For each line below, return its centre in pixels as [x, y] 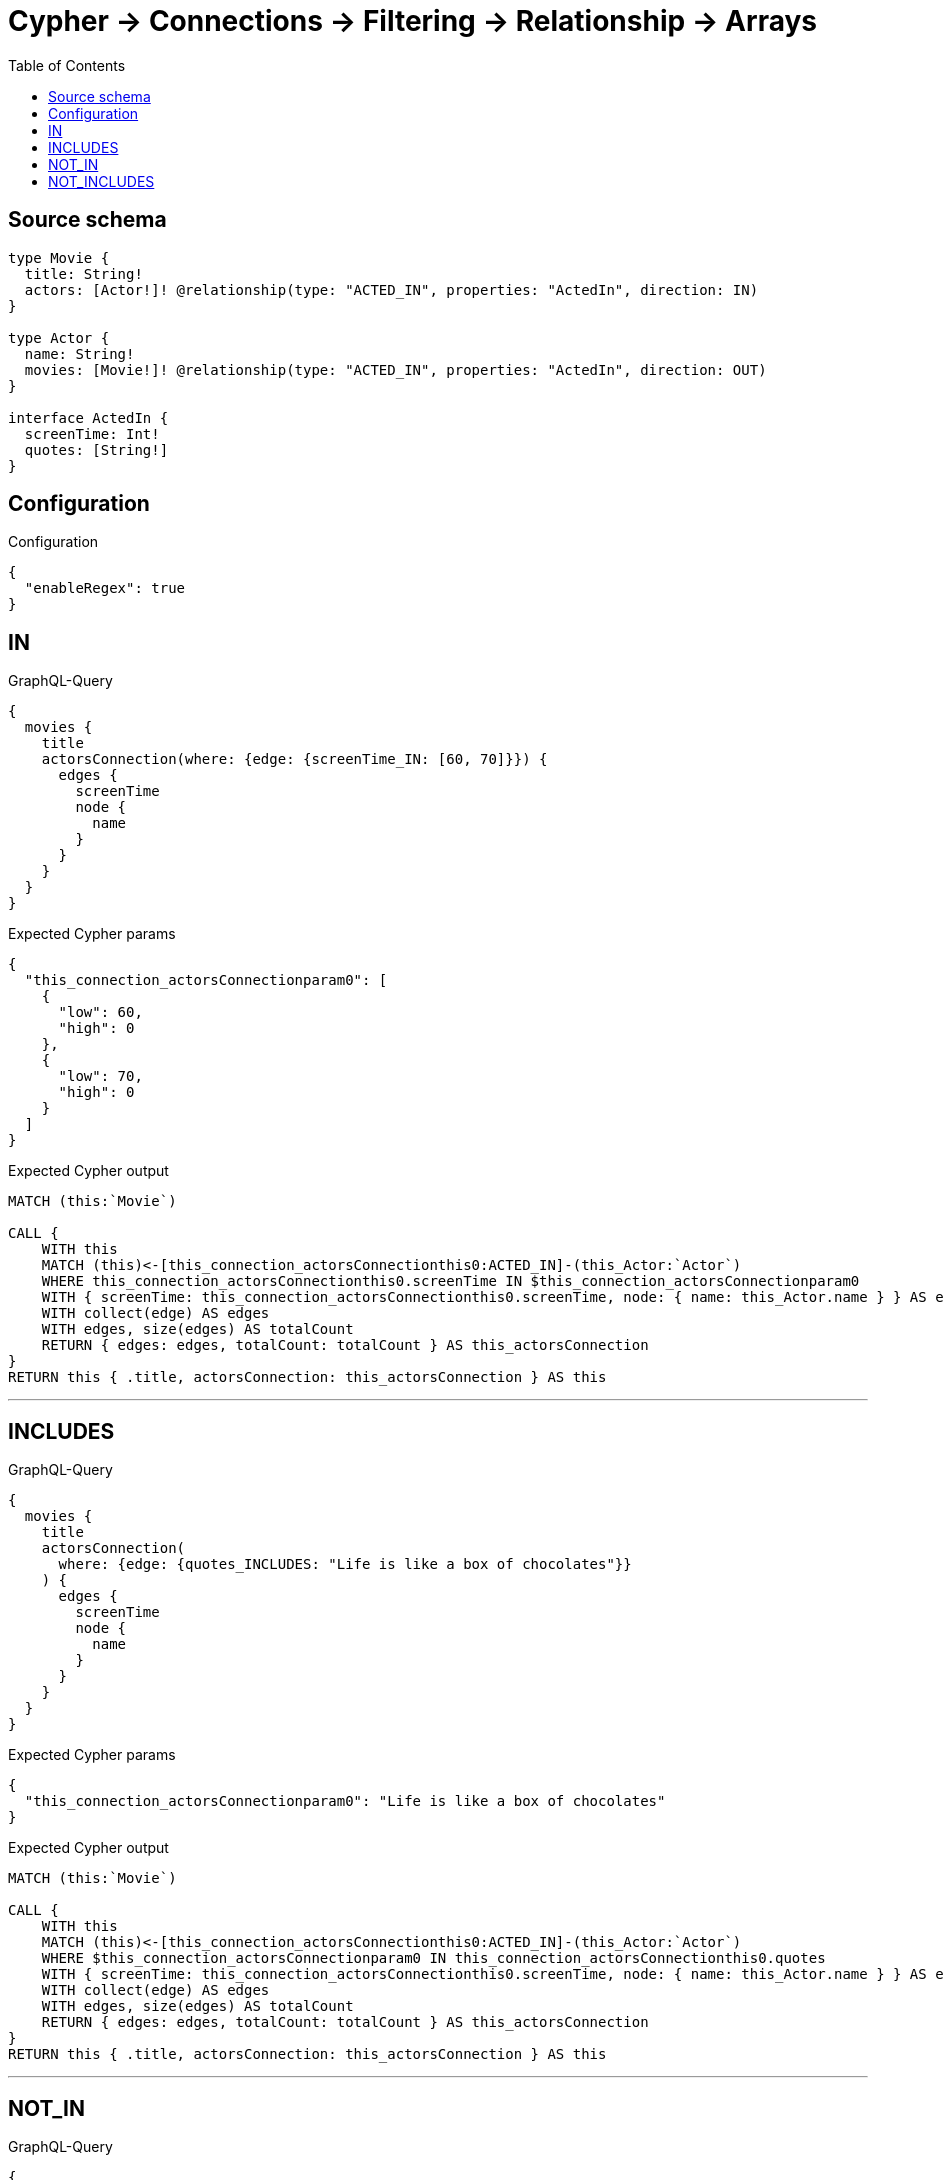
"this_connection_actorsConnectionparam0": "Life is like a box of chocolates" [345, 1801]
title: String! [83, 273]
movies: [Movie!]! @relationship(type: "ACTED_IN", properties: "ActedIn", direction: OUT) [395, 369]
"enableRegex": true [105, 588]
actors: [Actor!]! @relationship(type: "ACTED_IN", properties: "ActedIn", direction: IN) [391, 289]
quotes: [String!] [96, 449]
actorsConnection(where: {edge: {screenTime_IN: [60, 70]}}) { [294, 759]
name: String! [79, 353]
